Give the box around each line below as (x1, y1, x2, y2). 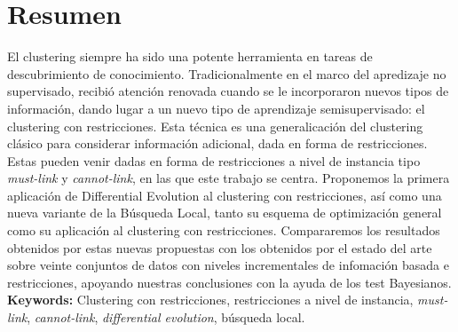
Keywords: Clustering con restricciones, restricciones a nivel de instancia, (7, 290, 414, 309)
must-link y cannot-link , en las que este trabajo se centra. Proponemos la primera (7, 169, 450, 187)
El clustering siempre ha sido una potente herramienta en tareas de (7, 47, 373, 66)
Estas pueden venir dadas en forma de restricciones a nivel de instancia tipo (7, 151, 421, 170)
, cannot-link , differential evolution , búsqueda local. (27, 308, 305, 327)
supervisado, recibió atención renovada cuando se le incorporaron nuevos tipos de (7, 82, 449, 100)
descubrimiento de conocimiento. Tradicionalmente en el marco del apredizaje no (7, 64, 446, 83)
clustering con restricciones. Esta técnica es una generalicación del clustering (7, 116, 423, 135)
